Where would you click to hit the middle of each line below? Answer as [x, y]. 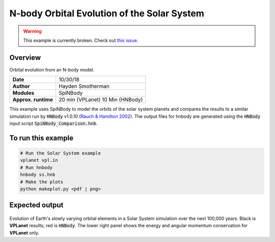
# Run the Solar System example [61, 153]
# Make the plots [42, 182]
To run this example [42, 138]
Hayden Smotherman [84, 86]
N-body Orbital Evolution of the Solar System [107, 13]
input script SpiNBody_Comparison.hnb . [53, 124]
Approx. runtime [33, 100]
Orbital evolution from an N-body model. [52, 69]
